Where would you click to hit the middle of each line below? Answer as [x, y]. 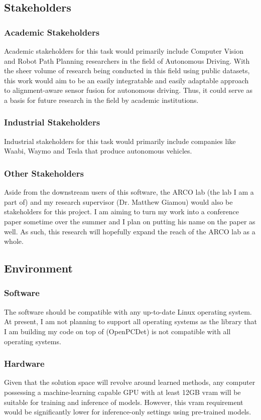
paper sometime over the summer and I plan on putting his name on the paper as [130, 221]
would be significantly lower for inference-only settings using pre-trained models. [128, 412]
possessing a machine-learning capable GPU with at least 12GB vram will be [122, 392]
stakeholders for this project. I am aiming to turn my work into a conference [121, 212]
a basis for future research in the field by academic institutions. [101, 100]
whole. [14, 241]
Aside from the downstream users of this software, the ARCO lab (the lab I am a [129, 192]
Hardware [24, 364]
